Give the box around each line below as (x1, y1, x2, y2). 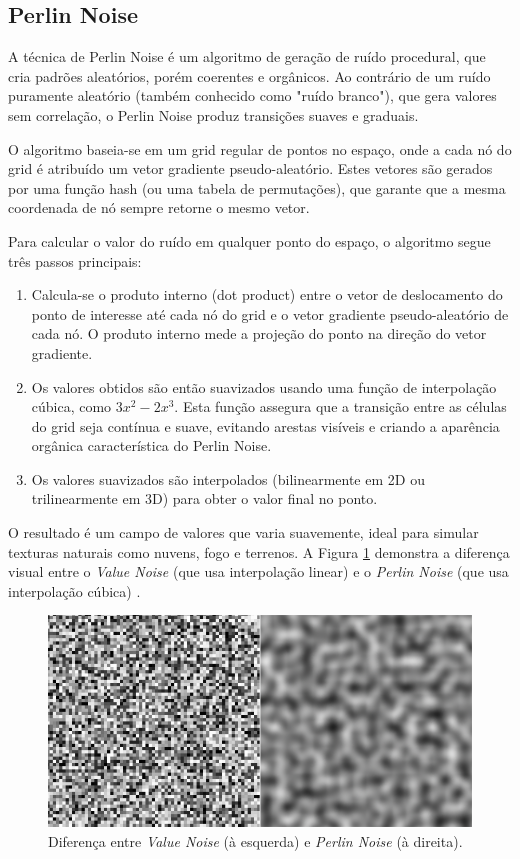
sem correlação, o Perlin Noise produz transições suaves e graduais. (8, 104, 419, 125)
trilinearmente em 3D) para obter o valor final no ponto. (31, 488, 378, 509)
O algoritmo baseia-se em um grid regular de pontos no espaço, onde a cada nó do (8, 138, 512, 159)
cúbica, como (31, 396, 112, 417)
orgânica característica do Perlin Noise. (31, 435, 272, 456)
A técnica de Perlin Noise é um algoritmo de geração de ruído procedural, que (8, 46, 486, 67)
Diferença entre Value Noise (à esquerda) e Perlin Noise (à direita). (48, 830, 463, 851)
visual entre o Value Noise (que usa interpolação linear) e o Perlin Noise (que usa (8, 561, 509, 582)
